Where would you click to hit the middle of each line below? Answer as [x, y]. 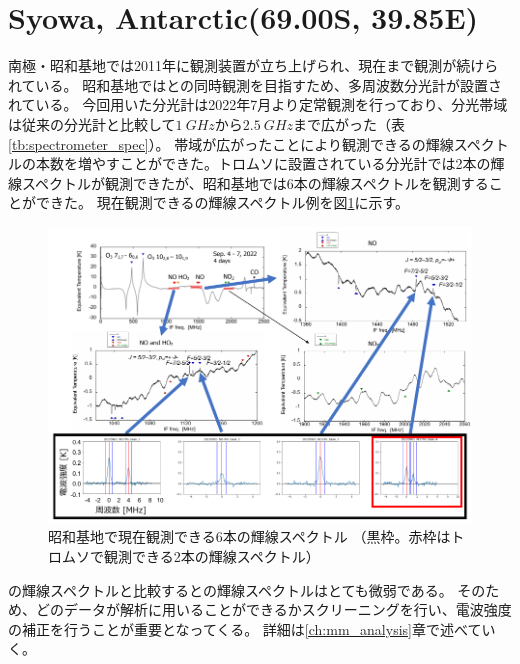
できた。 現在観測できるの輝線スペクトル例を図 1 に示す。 [222, 202]
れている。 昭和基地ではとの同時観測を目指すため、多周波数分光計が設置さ [255, 84]
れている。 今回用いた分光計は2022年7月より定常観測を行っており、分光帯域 [258, 104]
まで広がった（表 [349, 123]
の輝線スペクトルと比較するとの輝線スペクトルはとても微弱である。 [230, 589]
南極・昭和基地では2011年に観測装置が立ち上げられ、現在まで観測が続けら [253, 65]
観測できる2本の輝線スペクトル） [211, 556]
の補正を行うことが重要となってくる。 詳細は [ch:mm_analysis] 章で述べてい [252, 628]
